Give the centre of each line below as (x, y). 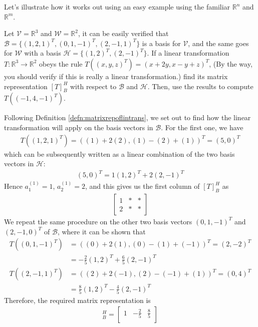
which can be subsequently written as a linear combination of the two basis (119, 153)
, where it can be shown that (101, 231)
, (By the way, (231, 63)
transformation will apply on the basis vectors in (79, 127)
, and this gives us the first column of (142, 186)
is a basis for (161, 43)
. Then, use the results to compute (200, 86)
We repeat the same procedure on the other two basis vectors (98, 221)
